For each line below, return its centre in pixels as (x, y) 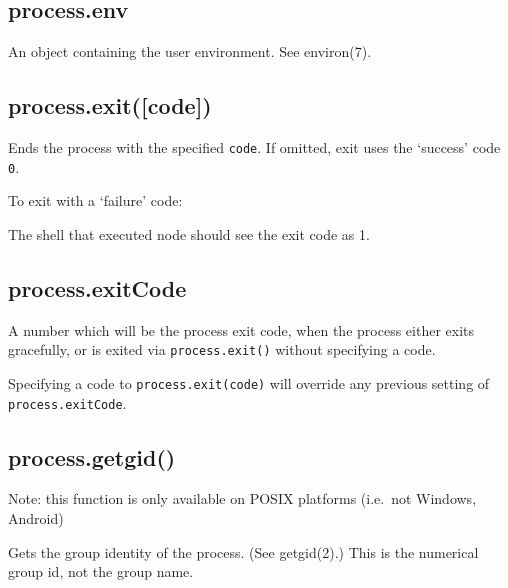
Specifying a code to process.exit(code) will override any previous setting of (249, 382)
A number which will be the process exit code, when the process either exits (241, 329)
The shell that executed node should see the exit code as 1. (189, 233)
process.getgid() (92, 456)
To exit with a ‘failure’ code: (95, 200)
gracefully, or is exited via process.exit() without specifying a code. (222, 349)
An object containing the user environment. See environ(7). (190, 51)
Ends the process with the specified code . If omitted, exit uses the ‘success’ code (254, 147)
